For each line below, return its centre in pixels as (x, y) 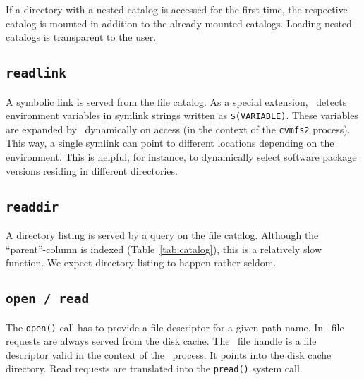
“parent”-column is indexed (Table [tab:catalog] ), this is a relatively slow (164, 249)
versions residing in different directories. (92, 170)
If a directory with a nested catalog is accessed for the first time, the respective (177, 9)
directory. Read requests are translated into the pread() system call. (154, 368)
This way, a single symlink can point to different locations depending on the (170, 143)
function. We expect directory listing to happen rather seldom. (141, 263)
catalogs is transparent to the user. (81, 37)
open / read (48, 299)
